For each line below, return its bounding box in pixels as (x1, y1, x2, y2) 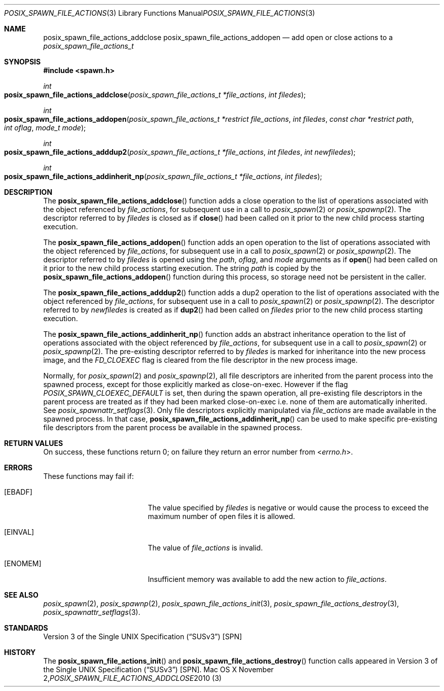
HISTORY (4, 648, 36, 657)
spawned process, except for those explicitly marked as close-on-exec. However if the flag (43, 380, 348, 389)
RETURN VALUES (4, 439, 63, 447)
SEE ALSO (4, 591, 39, 599)
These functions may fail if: (43, 472, 134, 480)
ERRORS (4, 463, 33, 472)
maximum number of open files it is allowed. (147, 512, 295, 521)
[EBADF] (4, 488, 32, 496)
